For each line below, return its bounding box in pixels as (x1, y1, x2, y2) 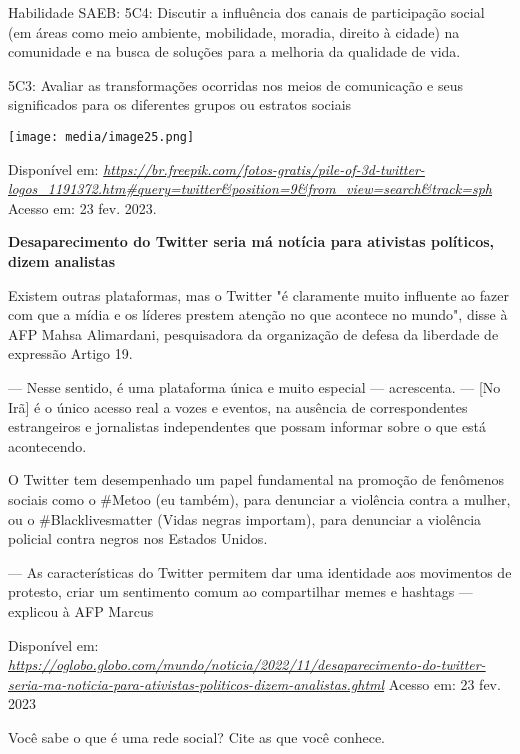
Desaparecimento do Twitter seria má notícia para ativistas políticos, (8, 231, 495, 252)
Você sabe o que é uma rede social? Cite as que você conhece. (8, 726, 386, 747)
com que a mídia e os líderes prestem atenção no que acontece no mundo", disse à (8, 304, 508, 325)
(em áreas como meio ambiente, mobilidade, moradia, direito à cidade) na (8, 21, 460, 42)
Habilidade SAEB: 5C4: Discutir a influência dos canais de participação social (8, 2, 485, 22)
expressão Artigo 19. (8, 343, 133, 364)
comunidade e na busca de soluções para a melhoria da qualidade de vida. (8, 41, 461, 62)
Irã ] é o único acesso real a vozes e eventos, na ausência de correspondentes (8, 396, 468, 417)
